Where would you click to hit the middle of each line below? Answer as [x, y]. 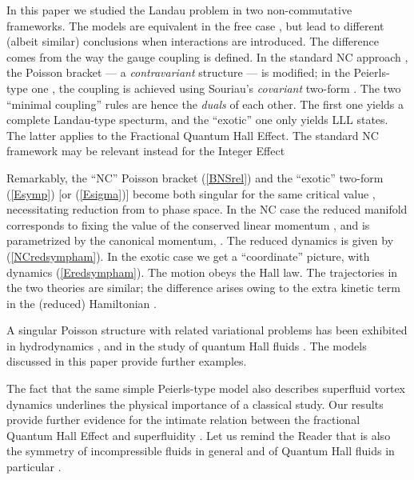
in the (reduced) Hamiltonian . [82, 303]
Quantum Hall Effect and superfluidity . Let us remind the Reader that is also [199, 435]
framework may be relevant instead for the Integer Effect [146, 151]
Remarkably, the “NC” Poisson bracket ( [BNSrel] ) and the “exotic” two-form [195, 177]
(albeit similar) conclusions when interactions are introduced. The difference [193, 41]
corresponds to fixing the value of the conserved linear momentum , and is [188, 224]
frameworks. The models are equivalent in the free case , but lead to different [195, 25]
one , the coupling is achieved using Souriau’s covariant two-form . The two [216, 88]
